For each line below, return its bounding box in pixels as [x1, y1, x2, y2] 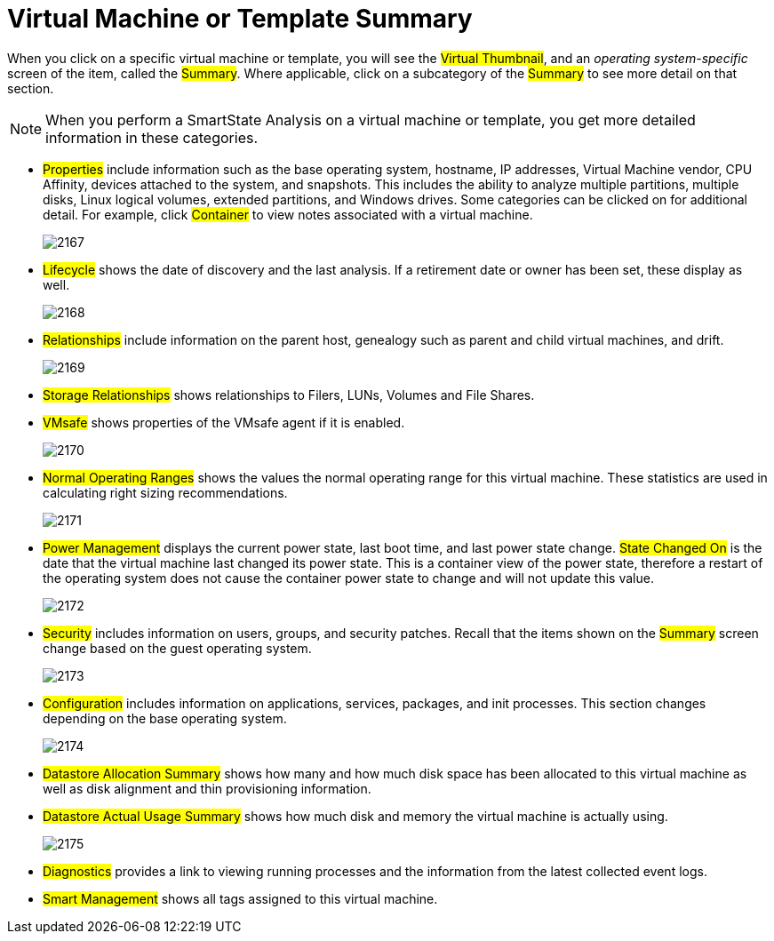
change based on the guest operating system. [43, 640, 312, 656]
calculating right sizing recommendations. [43, 484, 288, 500]
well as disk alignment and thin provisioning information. [43, 780, 371, 796]
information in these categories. [45, 128, 259, 147]
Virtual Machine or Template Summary [7, 4, 473, 34]
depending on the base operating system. [43, 710, 287, 726]
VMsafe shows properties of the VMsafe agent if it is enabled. [43, 414, 405, 430]
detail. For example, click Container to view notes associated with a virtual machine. [43, 206, 533, 222]
